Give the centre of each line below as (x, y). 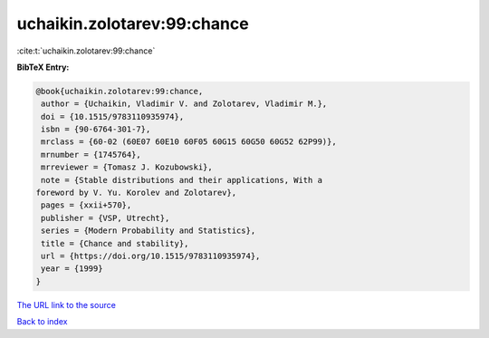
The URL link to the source (67, 304)
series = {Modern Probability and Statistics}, (149, 231)
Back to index (42, 322)
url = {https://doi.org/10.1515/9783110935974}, (151, 256)
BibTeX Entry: (43, 67)
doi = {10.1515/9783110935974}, (113, 116)
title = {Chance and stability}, (115, 243)
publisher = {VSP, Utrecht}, (105, 218)
